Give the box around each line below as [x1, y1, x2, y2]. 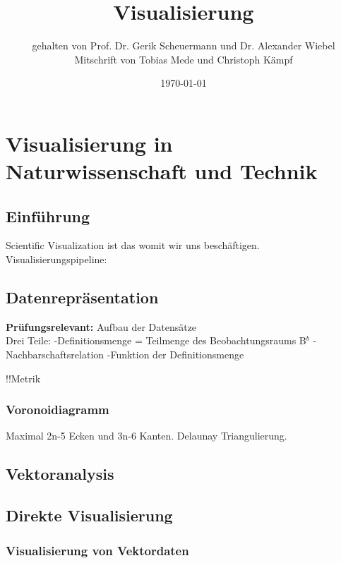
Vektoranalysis [6, 463, 114, 485]
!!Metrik [6, 370, 41, 385]
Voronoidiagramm [6, 401, 109, 418]
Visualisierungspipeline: [6, 252, 107, 267]
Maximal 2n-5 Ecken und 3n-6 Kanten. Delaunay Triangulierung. [6, 428, 287, 443]
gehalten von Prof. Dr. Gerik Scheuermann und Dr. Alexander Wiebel [32, 38, 335, 53]
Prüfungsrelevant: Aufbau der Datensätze [6, 319, 197, 334]
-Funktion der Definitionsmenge [107, 347, 244, 362]
